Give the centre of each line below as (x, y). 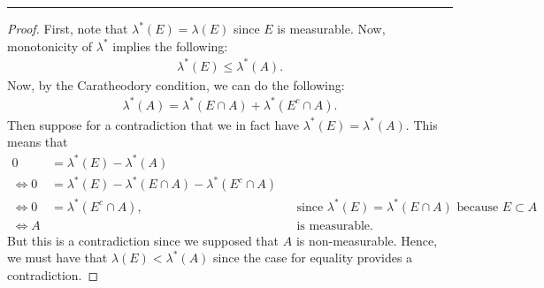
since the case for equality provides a (313, 258)
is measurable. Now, (331, 28)
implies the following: (170, 45)
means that (38, 142)
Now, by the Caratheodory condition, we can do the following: (176, 84)
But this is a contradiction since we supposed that (143, 240)
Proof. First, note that (68, 28)
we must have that (57, 258)
